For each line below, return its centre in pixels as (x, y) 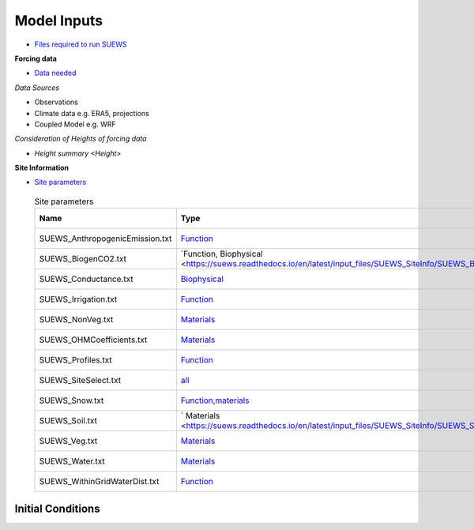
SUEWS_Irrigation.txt (78, 299)
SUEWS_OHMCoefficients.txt (93, 340)
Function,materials (215, 400)
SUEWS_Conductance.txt (86, 279)
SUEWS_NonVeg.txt (76, 320)
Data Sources (37, 88)
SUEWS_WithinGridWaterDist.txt (99, 482)
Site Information (42, 168)
